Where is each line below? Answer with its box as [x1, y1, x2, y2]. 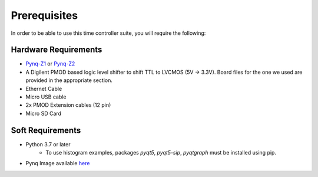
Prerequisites [11, 9, 78, 22]
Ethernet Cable [25, 85, 62, 92]
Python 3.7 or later [25, 140, 71, 147]
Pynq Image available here [25, 160, 90, 167]
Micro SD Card [25, 110, 62, 117]
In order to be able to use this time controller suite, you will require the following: [11, 29, 206, 37]
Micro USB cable [25, 93, 67, 100]
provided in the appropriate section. [25, 77, 113, 84]
